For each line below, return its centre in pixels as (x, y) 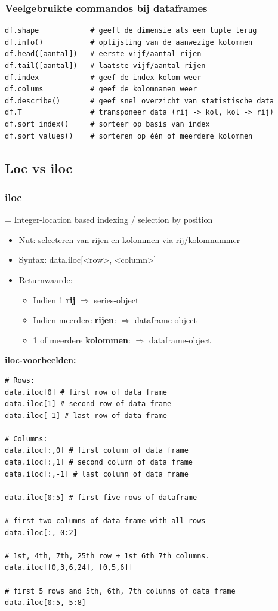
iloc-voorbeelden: (41, 360)
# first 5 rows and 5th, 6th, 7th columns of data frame (120, 591)
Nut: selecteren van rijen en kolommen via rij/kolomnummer (129, 239)
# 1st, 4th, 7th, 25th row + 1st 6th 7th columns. (107, 556)
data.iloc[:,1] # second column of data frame (99, 463)
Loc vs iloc (39, 168)
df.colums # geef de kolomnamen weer (101, 89)
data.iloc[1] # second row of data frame (88, 404)
